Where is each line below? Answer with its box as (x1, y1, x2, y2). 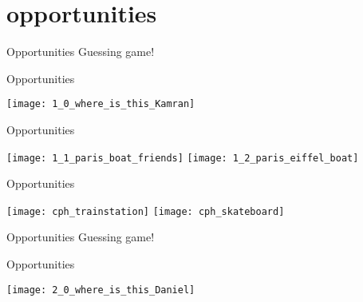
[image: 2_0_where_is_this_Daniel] (6, 284, 195, 296)
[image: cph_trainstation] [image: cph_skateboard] (6, 205, 285, 217)
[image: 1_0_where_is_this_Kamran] (6, 98, 195, 110)
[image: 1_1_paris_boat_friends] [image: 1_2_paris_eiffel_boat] (6, 152, 359, 164)
